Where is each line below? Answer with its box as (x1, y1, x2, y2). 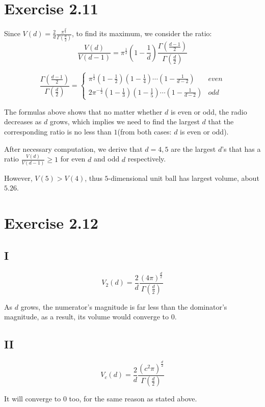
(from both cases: (117, 126, 172, 137)
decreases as (4, 116, 42, 127)
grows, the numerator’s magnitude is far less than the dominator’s (20, 301, 227, 312)
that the (208, 116, 234, 127)
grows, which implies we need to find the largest (49, 116, 200, 127)
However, (4, 172, 33, 183)
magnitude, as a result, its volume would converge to (4, 311, 169, 322)
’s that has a (222, 143, 261, 154)
